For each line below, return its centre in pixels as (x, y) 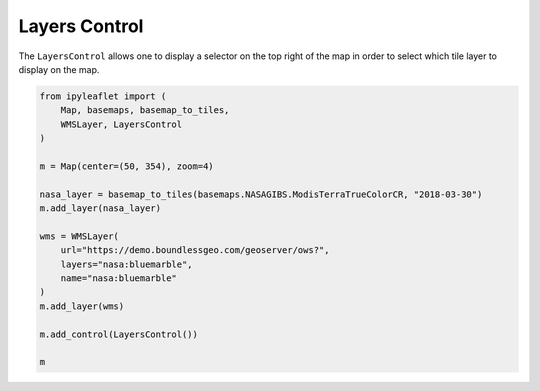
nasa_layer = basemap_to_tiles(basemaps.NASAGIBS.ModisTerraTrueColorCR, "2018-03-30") (261, 194)
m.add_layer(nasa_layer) (100, 208)
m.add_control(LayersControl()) (119, 334)
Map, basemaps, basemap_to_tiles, (145, 110)
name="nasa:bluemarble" (118, 278)
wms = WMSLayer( (79, 236)
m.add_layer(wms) (82, 306)
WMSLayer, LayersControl (121, 124)
